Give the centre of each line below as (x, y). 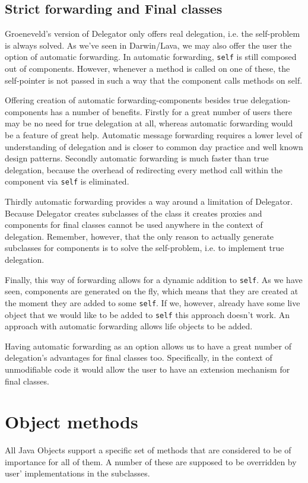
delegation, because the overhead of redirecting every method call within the (144, 169)
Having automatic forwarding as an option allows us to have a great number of (148, 346)
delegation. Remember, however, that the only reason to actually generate (139, 236)
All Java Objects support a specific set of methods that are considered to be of (148, 450)
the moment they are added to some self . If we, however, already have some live (153, 302)
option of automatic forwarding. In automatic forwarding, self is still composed (151, 57)
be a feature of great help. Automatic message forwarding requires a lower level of (153, 135)
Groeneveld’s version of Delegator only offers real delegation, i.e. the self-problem (153, 34)
